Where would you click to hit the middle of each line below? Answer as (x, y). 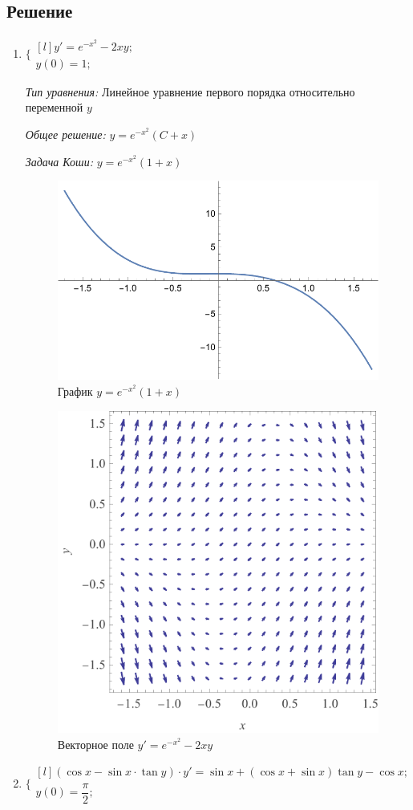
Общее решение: (65, 134)
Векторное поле (95, 744)
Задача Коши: (59, 161)
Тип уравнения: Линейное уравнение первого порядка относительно (190, 91)
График (75, 391)
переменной (54, 107)
